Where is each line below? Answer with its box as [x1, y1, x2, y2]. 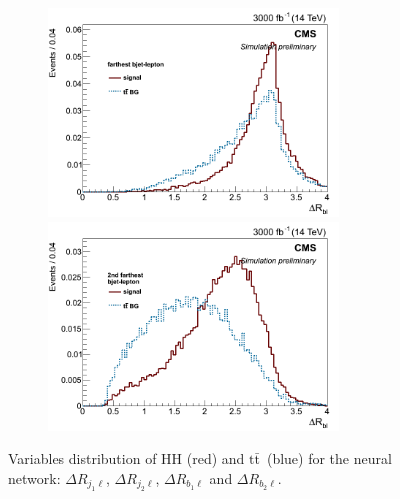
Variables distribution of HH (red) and [8, 448, 245, 469]
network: [8, 468, 61, 488]
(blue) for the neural [266, 448, 392, 469]
